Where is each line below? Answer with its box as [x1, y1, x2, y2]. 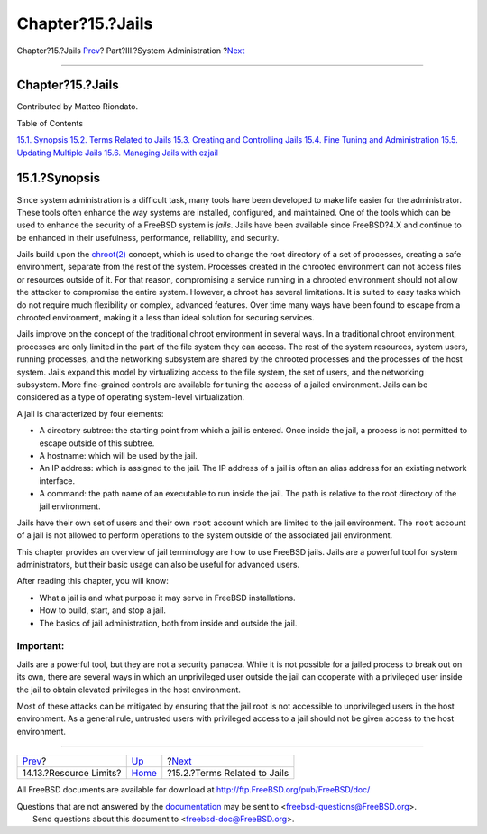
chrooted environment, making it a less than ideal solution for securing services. [16, 312, 315, 323]
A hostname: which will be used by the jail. [39, 449, 198, 460]
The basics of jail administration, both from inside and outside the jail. [39, 617, 298, 628]
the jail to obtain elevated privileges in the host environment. [16, 684, 241, 695]
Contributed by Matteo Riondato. [16, 101, 139, 112]
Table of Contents [16, 117, 84, 128]
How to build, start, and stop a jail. [39, 605, 167, 616]
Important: [16, 640, 65, 653]
